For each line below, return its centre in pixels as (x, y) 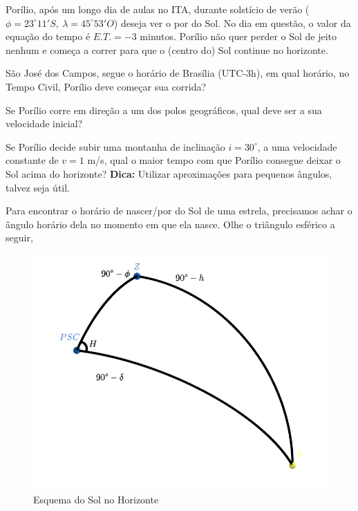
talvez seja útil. (38, 187)
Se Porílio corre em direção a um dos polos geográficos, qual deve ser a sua (164, 110)
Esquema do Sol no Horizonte (96, 499)
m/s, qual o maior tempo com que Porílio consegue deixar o (214, 160)
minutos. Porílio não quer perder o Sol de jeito (238, 36)
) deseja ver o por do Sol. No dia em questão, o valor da (232, 22)
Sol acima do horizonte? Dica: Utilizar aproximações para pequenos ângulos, (169, 173)
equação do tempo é (48, 36)
